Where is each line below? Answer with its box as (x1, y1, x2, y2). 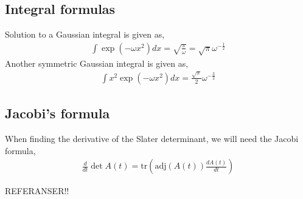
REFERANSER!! (5, 184, 69, 197)
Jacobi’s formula (5, 104, 110, 123)
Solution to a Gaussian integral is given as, (5, 28, 165, 41)
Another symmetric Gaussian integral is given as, (5, 56, 189, 69)
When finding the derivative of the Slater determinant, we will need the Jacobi (5, 132, 299, 145)
